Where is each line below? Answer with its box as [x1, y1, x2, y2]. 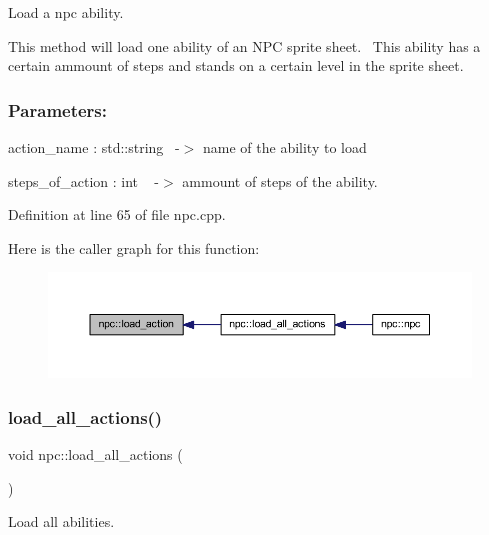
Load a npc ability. [8, 2, 124, 22]
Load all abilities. [8, 511, 115, 532]
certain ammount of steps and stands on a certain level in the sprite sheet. [8, 55, 464, 76]
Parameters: [8, 97, 108, 122]
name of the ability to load [203, 137, 367, 157]
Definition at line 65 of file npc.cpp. [8, 204, 226, 225]
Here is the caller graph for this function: [8, 237, 260, 258]
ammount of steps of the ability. [182, 170, 378, 191]
